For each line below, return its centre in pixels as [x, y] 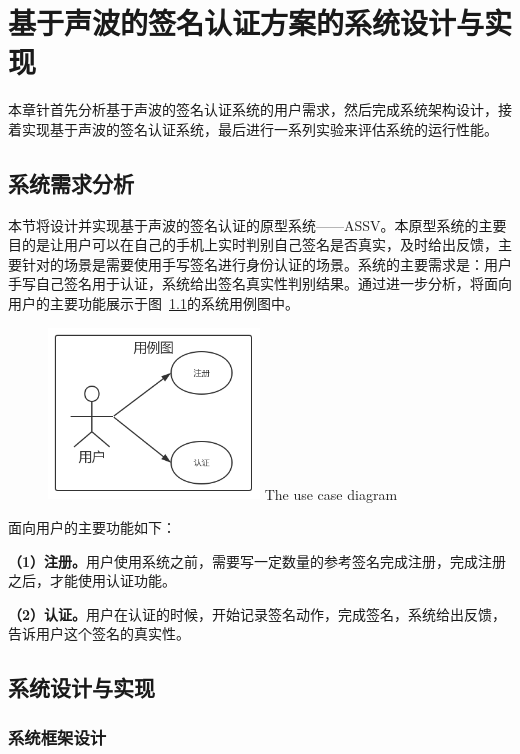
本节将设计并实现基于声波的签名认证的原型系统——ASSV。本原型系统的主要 [257, 224]
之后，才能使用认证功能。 [92, 580]
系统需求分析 [71, 182]
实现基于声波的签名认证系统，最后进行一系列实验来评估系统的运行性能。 [259, 128]
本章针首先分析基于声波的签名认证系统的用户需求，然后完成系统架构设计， [253, 109]
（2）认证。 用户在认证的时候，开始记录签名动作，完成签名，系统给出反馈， [257, 613]
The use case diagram [331, 493]
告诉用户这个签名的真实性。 [99, 633]
